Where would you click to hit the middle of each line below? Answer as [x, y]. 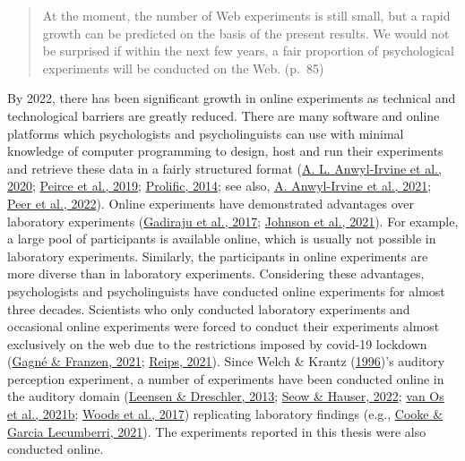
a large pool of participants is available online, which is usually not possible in [222, 239]
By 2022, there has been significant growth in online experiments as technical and [232, 98]
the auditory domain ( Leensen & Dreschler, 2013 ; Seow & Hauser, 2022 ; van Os [226, 396]
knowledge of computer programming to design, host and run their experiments [225, 151]
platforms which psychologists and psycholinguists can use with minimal [206, 133]
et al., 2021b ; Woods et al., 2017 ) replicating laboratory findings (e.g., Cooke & [225, 414]
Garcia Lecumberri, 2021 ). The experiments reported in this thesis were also [217, 431]
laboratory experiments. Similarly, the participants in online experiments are [218, 256]
